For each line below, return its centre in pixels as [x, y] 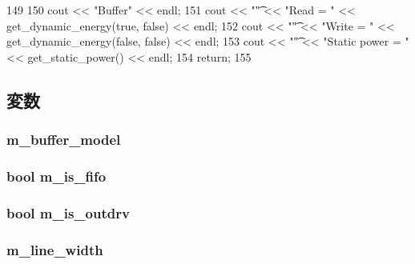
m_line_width [55, 249]
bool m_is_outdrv [68, 212]
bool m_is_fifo [56, 176]
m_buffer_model [64, 140]
